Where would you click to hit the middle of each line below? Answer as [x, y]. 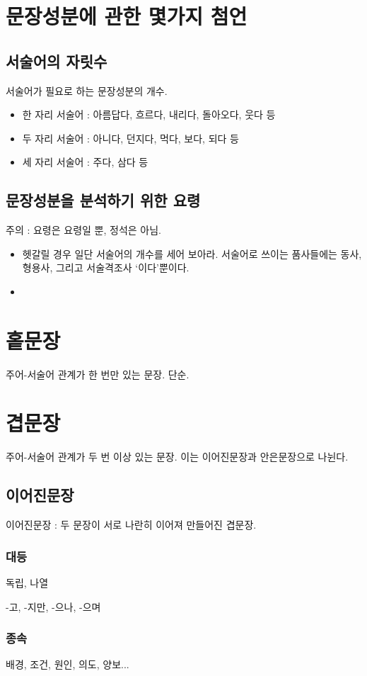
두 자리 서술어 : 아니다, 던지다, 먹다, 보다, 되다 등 [130, 138]
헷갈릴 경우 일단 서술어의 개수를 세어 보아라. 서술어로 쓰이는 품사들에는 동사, [192, 253]
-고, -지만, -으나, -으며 [53, 606]
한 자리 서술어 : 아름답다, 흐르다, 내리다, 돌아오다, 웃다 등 [149, 114]
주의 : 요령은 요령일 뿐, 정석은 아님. [83, 230]
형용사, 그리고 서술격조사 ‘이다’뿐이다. [106, 267]
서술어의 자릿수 [57, 61]
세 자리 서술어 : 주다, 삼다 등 [85, 162]
